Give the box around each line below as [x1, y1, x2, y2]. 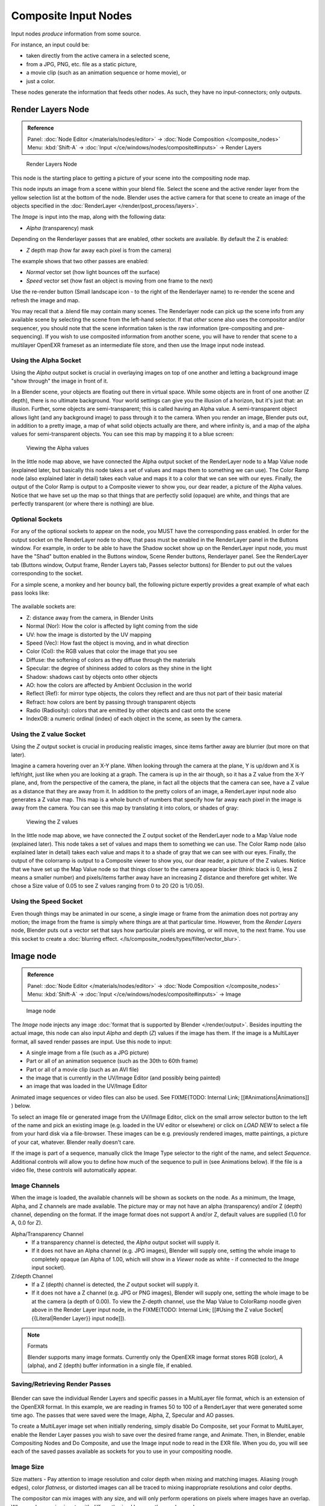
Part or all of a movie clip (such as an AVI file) [26, 1066, 139, 1073]
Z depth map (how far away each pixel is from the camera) [26, 246, 172, 254]
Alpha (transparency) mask [26, 224, 94, 231]
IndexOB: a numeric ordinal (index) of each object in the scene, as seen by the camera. [26, 715, 243, 722]
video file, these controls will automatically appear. [11, 1166, 137, 1173]
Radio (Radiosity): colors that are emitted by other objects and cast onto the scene [26, 707, 231, 714]
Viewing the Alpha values [26, 444, 90, 451]
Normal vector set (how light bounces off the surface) [26, 269, 160, 276]
